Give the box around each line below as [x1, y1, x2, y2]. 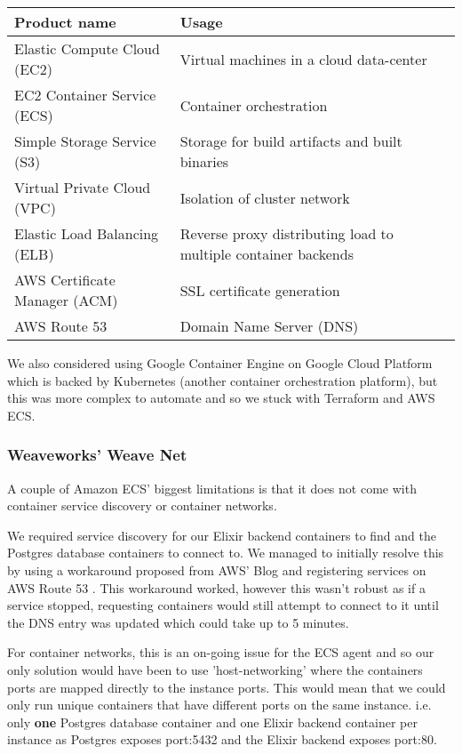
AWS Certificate [14, 269, 115, 290]
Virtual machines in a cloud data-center [179, 48, 427, 69]
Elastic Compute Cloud [14, 38, 160, 59]
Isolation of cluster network [179, 187, 350, 208]
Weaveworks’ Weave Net [7, 444, 187, 466]
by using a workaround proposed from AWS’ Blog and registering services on [7, 560, 426, 579]
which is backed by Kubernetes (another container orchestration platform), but [7, 371, 438, 389]
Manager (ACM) [14, 290, 118, 310]
